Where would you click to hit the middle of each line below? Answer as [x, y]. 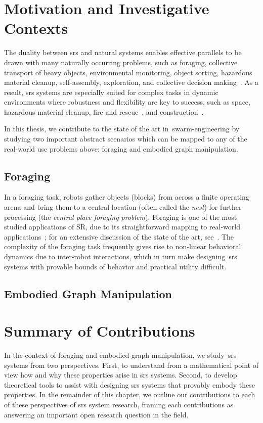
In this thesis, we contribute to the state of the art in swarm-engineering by [122, 129]
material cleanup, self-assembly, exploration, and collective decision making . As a [131, 82]
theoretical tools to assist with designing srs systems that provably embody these [129, 384]
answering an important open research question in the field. [96, 414]
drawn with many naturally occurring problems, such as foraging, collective [121, 62]
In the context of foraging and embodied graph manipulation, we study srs [120, 355]
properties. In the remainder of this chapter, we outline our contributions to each [130, 394]
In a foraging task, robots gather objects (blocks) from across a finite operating [127, 197]
